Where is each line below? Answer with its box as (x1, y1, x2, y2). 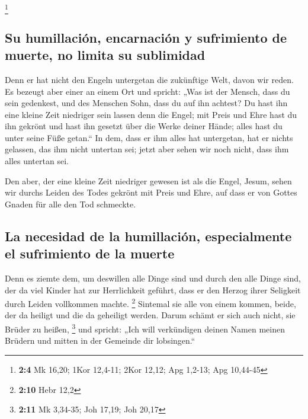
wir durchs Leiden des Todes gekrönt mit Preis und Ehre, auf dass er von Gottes (5, 186, 297, 199)
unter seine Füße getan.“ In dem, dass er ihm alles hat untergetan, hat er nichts (5, 131, 293, 143)
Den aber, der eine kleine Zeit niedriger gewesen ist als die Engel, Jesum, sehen (5, 174, 292, 187)
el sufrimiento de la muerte (5, 244, 175, 263)
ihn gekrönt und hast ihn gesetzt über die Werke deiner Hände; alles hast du (5, 120, 283, 132)
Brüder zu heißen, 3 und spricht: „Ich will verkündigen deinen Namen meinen (5, 321, 285, 335)
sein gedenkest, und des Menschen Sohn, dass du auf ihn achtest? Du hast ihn (5, 97, 288, 109)
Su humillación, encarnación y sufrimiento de (5, 28, 287, 46)
